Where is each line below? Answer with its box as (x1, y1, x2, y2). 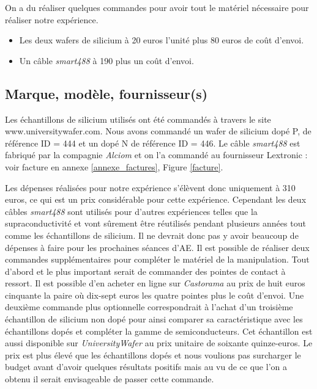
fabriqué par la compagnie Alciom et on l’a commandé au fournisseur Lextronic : (5, 148, 308, 161)
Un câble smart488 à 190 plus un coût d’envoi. (19, 54, 194, 67)
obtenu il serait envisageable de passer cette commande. (5, 373, 214, 385)
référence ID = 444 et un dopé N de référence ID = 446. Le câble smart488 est (5, 136, 300, 149)
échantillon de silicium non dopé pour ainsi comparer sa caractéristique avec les (5, 313, 303, 325)
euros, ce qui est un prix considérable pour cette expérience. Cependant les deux (5, 193, 307, 206)
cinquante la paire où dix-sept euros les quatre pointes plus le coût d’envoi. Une (5, 288, 304, 301)
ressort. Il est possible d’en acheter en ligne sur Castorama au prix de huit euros (5, 277, 305, 289)
